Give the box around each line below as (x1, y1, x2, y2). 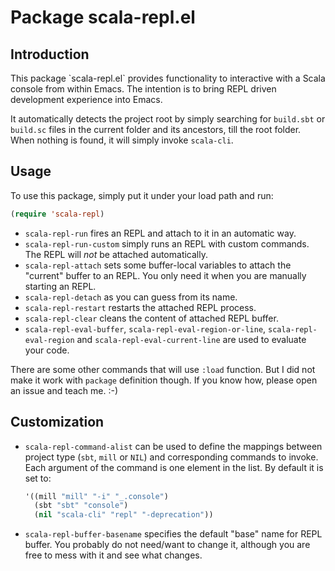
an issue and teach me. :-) (10, 384, 119, 396)
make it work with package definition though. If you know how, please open (10, 374, 318, 386)
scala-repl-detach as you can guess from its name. (24, 291, 238, 303)
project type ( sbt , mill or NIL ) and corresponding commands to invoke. (24, 451, 319, 463)
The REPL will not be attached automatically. (24, 248, 208, 260)
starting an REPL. (24, 280, 97, 292)
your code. (24, 344, 70, 356)
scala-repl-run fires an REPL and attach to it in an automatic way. (24, 227, 297, 239)
